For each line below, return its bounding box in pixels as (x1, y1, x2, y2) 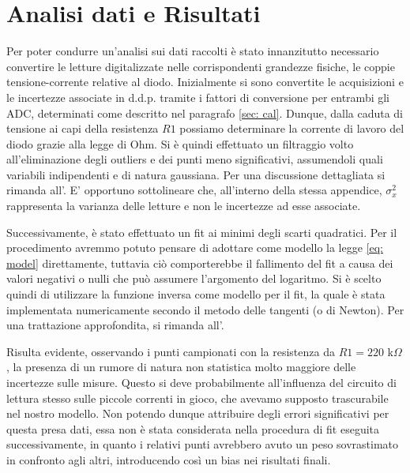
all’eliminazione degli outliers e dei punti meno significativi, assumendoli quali (6, 151, 383, 167)
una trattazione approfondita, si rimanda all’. (6, 317, 224, 333)
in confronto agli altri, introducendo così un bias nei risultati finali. (6, 451, 331, 467)
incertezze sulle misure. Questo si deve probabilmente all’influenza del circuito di (6, 374, 397, 390)
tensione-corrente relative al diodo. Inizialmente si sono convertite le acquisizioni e (6, 73, 404, 90)
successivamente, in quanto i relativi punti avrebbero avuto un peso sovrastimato (6, 436, 399, 452)
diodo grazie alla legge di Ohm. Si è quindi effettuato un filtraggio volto (6, 135, 354, 152)
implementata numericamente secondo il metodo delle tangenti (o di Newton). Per (6, 301, 404, 317)
